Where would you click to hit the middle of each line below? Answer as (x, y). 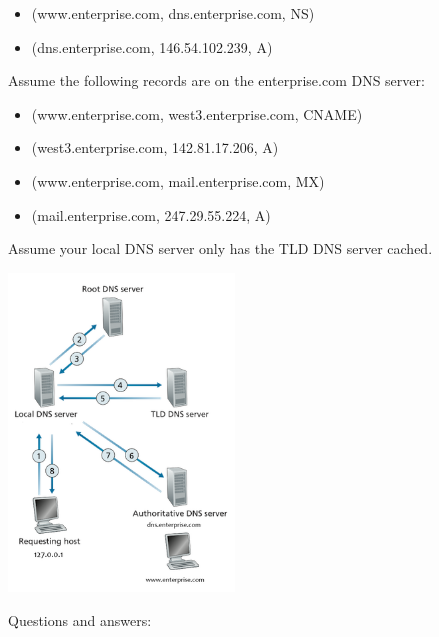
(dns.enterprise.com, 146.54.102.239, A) (152, 46)
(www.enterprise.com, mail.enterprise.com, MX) (178, 180)
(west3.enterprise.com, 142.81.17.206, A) (155, 147)
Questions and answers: (80, 619)
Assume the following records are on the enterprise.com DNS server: (216, 80)
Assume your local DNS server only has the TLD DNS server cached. (220, 248)
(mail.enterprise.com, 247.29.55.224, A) (151, 214)
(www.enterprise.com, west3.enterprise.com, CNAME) (197, 113)
